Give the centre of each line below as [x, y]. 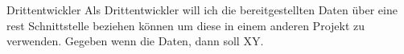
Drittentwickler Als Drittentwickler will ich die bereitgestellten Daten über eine [202, 10]
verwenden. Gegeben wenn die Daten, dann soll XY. [135, 41]
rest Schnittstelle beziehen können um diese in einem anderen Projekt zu [186, 25]
